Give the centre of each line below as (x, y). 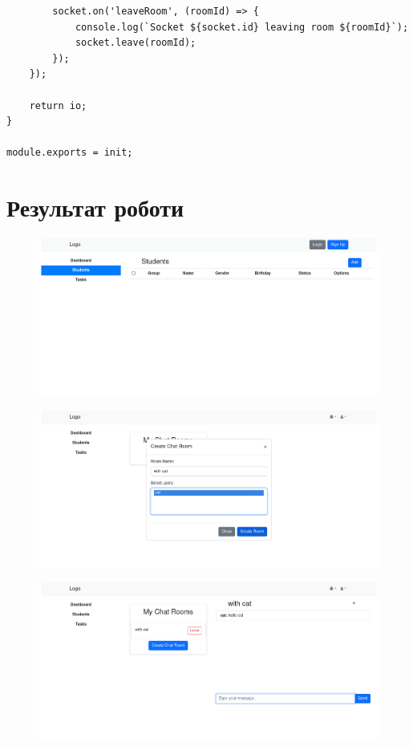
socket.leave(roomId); (136, 43)
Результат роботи (95, 207)
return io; (58, 105)
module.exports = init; (70, 153)
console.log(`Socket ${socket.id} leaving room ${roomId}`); (242, 27)
